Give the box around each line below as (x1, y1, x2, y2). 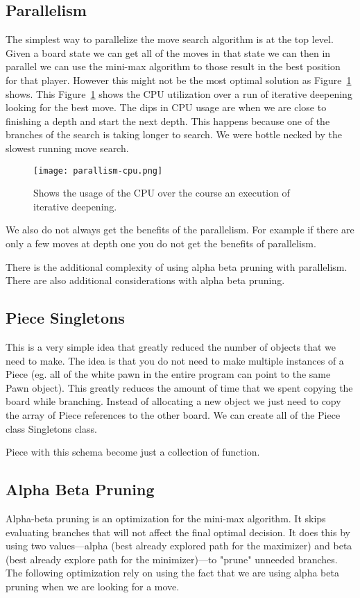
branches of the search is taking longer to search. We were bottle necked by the (6, 127, 343, 142)
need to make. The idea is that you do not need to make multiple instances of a (6, 353, 344, 367)
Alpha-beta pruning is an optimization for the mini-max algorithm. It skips (6, 510, 326, 525)
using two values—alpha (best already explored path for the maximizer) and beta (6, 538, 352, 553)
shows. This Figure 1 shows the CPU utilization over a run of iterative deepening (6, 86, 352, 101)
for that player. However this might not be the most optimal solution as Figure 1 (6, 72, 352, 87)
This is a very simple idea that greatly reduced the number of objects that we (6, 339, 336, 354)
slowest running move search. (6, 140, 129, 155)
